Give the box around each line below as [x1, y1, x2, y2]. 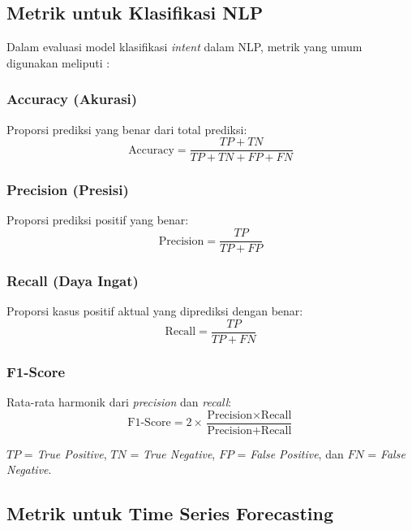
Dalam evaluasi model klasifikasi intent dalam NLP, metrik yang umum [6, 38, 363, 55]
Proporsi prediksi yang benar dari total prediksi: [6, 120, 247, 137]
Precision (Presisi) [6, 180, 129, 200]
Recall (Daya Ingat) [6, 271, 139, 291]
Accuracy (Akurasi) [6, 89, 138, 109]
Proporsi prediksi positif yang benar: [6, 211, 189, 228]
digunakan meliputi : [6, 54, 110, 71]
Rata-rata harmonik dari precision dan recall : [6, 393, 232, 411]
